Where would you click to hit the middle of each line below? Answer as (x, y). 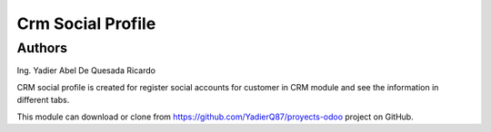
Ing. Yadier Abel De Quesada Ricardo (86, 71)
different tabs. (43, 100)
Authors (42, 48)
